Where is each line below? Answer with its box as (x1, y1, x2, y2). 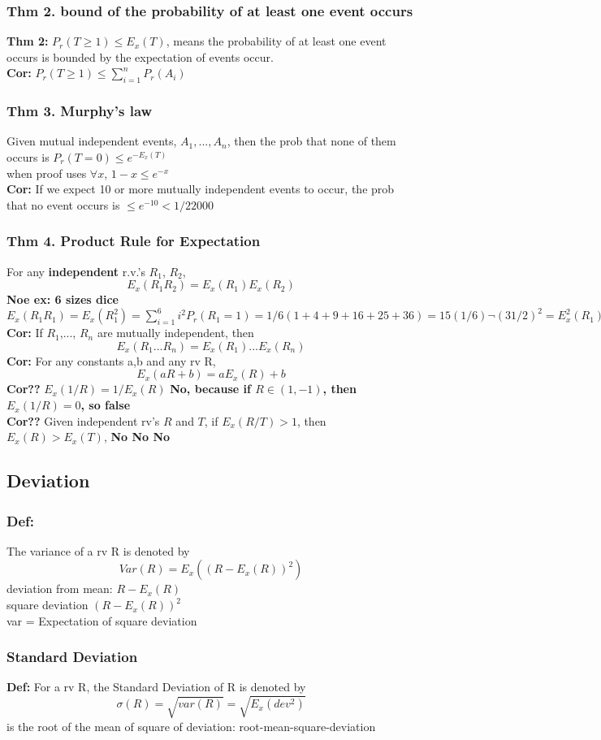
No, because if (170, 380, 251, 397)
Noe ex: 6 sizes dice (6, 291, 119, 308)
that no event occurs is (6, 196, 120, 213)
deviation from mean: (6, 580, 113, 597)
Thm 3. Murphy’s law (6, 101, 153, 121)
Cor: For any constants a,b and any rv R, (6, 352, 216, 369)
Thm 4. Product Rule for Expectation (6, 231, 261, 251)
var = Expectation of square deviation (6, 612, 197, 629)
